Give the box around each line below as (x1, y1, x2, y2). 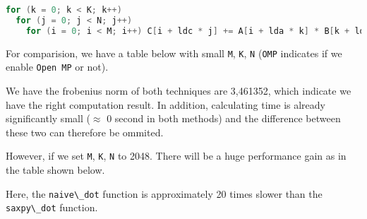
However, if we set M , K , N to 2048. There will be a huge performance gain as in (6, 148, 347, 163)
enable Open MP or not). (6, 59, 109, 74)
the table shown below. (6, 162, 105, 177)
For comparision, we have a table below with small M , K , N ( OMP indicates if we (6, 45, 342, 60)
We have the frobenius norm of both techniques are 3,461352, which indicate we (6, 83, 351, 97)
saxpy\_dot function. (6, 200, 98, 215)
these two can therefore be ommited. (6, 124, 164, 139)
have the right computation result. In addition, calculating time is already (6, 97, 325, 112)
